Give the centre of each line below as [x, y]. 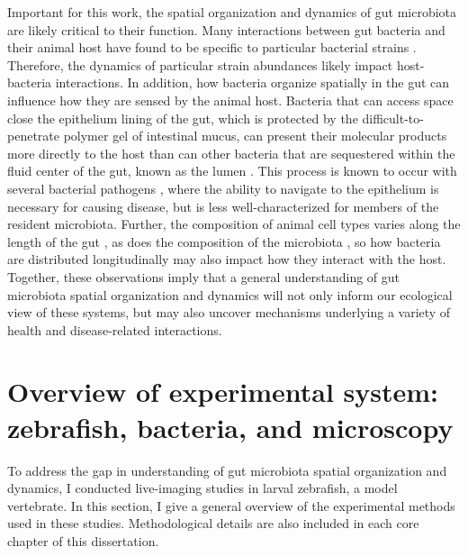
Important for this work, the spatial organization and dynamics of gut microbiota [232, 12]
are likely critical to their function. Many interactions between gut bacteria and [226, 29]
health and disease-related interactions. [115, 329]
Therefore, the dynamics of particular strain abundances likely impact [200, 64]
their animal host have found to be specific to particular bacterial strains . [212, 47]
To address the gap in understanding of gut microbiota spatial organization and [227, 470]
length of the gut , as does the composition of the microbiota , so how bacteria [224, 241]
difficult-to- [393, 118]
